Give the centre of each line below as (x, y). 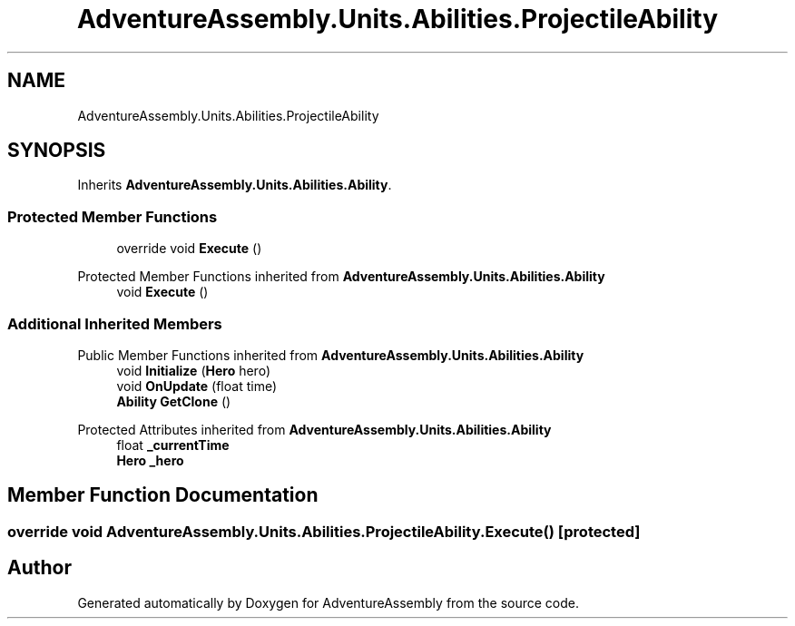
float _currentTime (173, 445)
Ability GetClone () (174, 401)
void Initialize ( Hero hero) (193, 370)
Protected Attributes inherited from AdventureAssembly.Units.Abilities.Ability (314, 429)
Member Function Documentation (163, 495)
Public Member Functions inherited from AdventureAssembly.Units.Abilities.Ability (331, 355)
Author (39, 568)
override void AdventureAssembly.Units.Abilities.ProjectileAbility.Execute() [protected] (324, 531)
